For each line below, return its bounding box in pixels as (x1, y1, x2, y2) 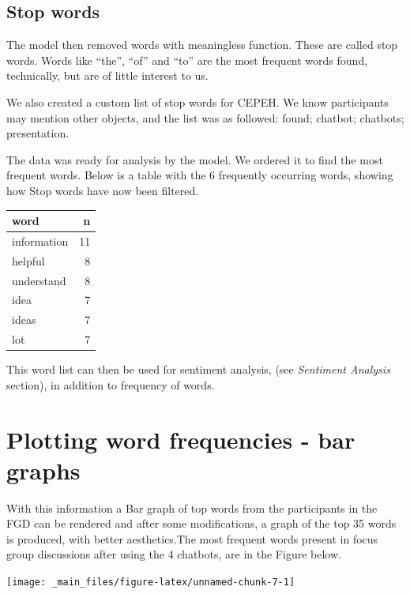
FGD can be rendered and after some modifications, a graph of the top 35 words (6, 515, 397, 532)
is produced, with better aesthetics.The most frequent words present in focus (6, 530, 378, 547)
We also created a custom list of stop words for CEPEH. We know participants (6, 93, 389, 110)
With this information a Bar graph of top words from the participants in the (6, 499, 378, 516)
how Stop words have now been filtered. (6, 182, 199, 198)
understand (12, 272, 66, 288)
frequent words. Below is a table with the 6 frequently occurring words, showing (6, 167, 393, 183)
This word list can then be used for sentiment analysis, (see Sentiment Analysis (6, 361, 390, 378)
